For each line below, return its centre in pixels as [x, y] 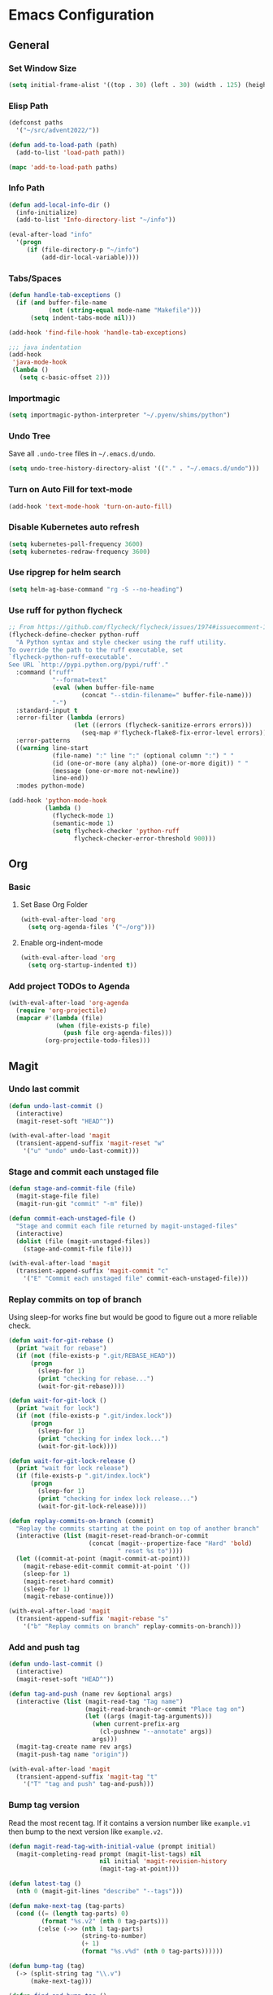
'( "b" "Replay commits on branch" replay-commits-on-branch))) [132, 1626]
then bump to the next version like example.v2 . [86, 1831]
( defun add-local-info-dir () [60, 205]
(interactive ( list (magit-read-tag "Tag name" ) [100, 1701]
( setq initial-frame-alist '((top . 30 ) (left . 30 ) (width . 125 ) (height [139, 85]
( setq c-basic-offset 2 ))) [65, 378]
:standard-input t [47, 710]
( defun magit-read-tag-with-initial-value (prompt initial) [113, 1846]
